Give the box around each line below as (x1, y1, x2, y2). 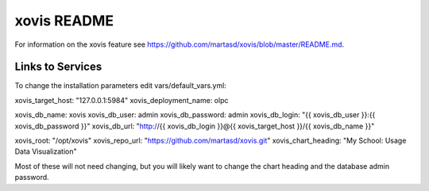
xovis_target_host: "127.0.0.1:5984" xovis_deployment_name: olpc (14, 95, 229, 105)
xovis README (14, 12, 114, 29)
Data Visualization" (14, 147, 77, 156)
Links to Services (14, 60, 102, 74)
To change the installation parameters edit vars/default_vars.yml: (14, 81, 226, 90)
